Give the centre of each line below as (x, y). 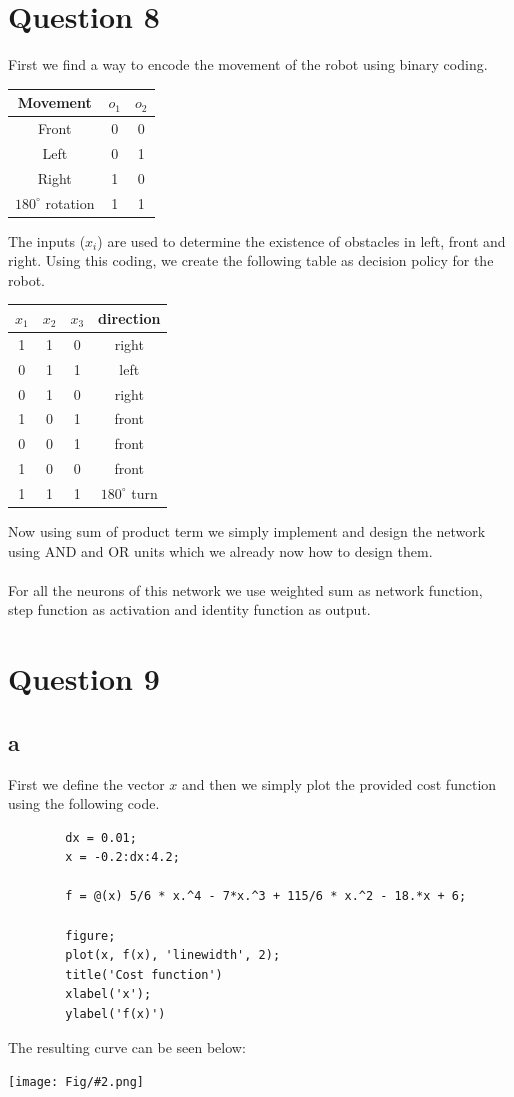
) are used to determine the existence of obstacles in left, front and (301, 240)
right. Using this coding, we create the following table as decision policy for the (251, 260)
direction (129, 317)
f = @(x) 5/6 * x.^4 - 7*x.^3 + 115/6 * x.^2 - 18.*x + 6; (266, 896)
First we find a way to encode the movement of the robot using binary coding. (248, 64)
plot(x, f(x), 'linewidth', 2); (173, 955)
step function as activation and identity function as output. (189, 609)
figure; (90, 935)
